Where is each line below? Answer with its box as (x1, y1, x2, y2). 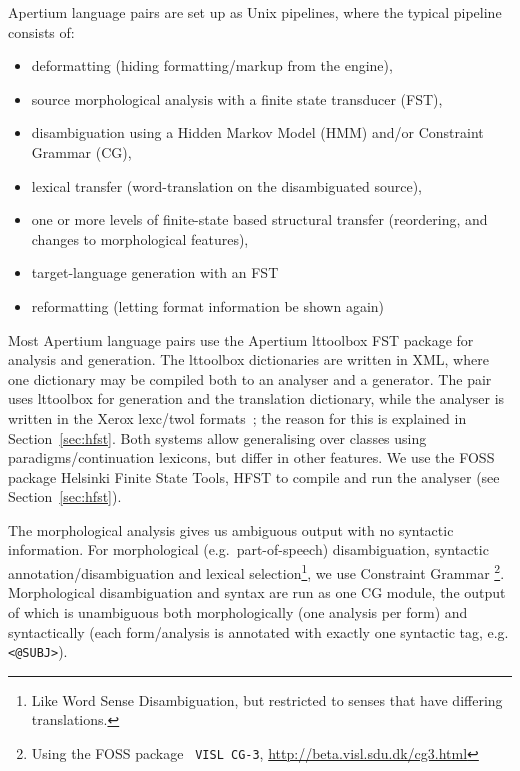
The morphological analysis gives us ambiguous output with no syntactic (8, 519, 454, 540)
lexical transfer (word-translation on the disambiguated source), (31, 175, 422, 196)
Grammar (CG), (31, 141, 132, 162)
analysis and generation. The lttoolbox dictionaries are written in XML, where (8, 349, 489, 370)
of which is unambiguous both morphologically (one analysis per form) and (8, 601, 468, 622)
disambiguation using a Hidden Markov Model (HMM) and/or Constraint (31, 122, 484, 143)
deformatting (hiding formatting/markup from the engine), (31, 55, 393, 76)
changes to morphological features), (31, 228, 249, 249)
